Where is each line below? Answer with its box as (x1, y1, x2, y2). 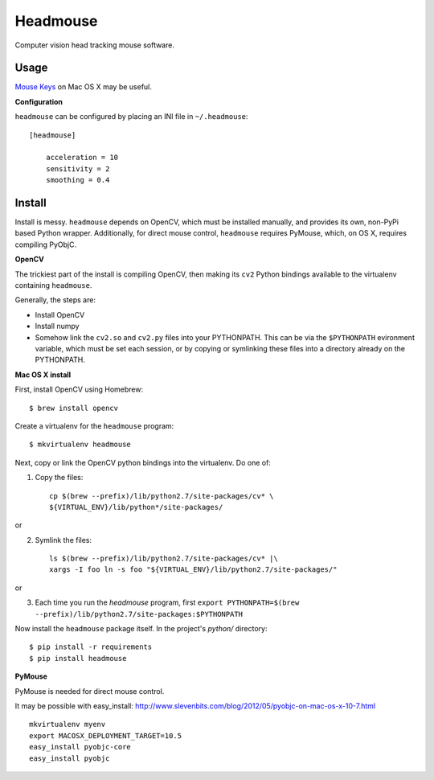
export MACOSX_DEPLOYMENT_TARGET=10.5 (29, 731, 182, 740)
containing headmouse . (14, 281, 92, 290)
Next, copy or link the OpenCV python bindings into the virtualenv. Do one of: (14, 458, 271, 467)
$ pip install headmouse (29, 654, 127, 663)
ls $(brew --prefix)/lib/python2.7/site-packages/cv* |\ (49, 554, 279, 563)
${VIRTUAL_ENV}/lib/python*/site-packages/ (49, 503, 223, 511)
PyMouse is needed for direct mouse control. (14, 686, 165, 696)
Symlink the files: (35, 535, 92, 544)
